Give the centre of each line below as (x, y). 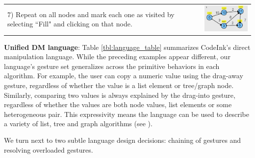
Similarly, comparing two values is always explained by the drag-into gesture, (120, 95)
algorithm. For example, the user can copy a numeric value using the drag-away (124, 76)
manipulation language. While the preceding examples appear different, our (117, 56)
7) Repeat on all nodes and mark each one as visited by (91, 14)
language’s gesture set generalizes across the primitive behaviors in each (112, 66)
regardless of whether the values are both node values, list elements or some (118, 104)
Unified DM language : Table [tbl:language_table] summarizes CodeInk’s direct (127, 47)
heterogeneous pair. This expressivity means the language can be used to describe (127, 114)
